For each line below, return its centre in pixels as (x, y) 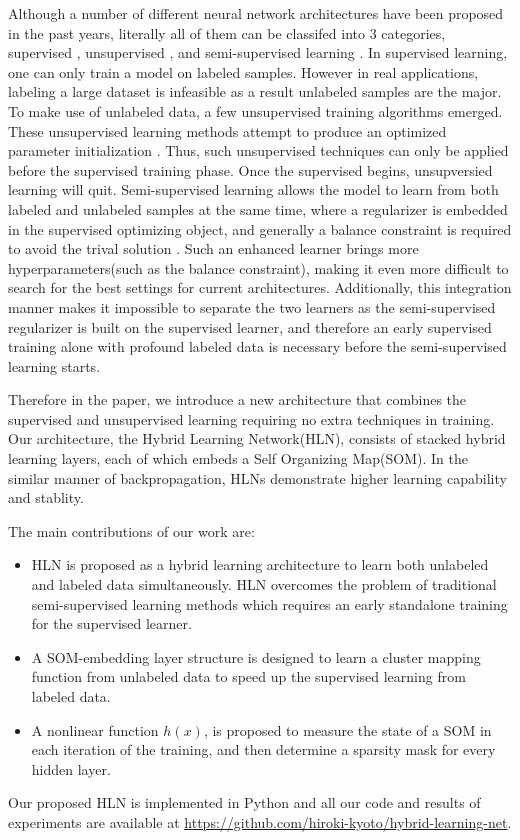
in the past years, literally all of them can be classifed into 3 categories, (227, 32)
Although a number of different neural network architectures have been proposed (256, 13)
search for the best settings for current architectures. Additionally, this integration (260, 287)
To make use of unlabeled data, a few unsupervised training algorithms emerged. (255, 110)
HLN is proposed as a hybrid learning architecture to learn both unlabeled (260, 564)
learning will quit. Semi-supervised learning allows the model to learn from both (253, 189)
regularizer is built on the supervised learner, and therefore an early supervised (250, 326)
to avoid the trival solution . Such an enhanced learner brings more (213, 248)
